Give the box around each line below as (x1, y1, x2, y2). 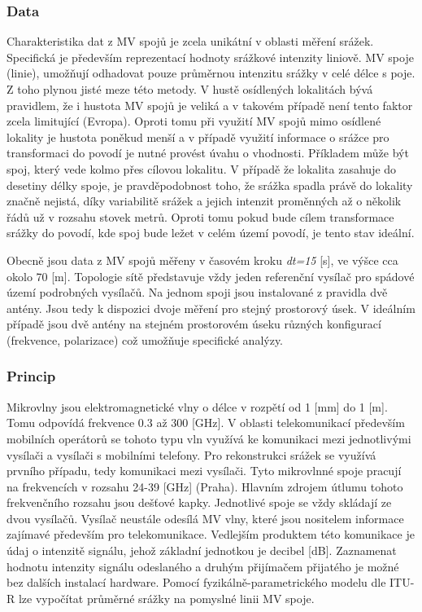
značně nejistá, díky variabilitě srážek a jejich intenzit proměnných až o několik (7, 192, 402, 209)
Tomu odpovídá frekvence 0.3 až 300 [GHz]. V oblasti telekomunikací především (7, 414, 405, 431)
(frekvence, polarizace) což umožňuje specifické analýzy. (7, 331, 284, 348)
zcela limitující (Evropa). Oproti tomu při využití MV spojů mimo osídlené (7, 112, 381, 130)
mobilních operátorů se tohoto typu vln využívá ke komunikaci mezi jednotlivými (7, 429, 411, 447)
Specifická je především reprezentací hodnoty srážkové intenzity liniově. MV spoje (7, 48, 414, 65)
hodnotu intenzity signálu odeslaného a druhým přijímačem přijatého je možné (7, 557, 399, 575)
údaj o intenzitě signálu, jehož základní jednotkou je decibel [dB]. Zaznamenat (7, 542, 397, 559)
